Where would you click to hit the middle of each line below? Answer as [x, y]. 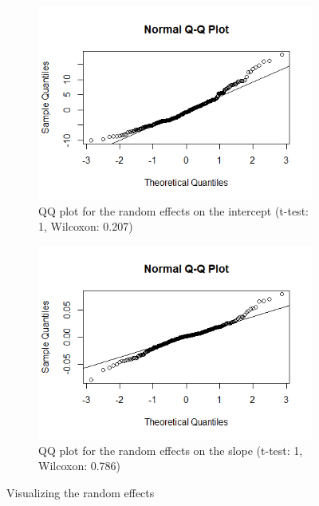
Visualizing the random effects [81, 492]
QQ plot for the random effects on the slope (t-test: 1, [171, 450]
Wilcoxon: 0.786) [80, 466]
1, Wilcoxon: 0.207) [86, 226]
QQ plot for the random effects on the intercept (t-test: [173, 210]
